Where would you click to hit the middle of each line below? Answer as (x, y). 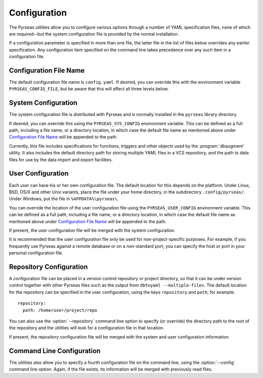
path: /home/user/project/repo (60, 310)
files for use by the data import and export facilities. (61, 160)
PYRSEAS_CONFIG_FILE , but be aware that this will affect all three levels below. (89, 89)
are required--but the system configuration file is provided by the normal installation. (94, 34)
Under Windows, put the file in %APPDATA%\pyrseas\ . (64, 199)
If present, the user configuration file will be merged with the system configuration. (92, 230)
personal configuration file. (36, 253)
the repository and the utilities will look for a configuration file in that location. (86, 328)
